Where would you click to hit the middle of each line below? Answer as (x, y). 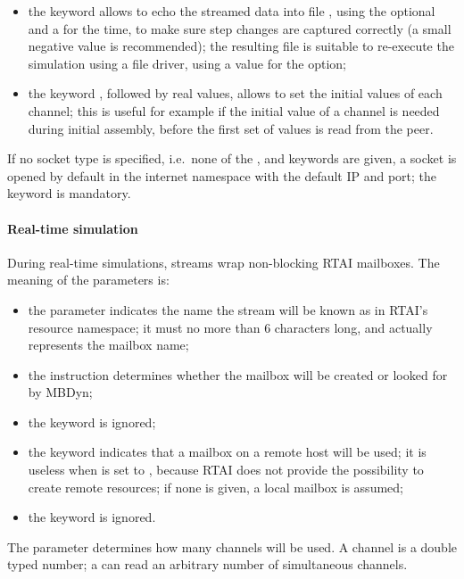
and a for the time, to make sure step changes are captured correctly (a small (240, 28)
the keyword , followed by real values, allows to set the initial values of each (235, 93)
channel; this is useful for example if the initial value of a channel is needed (234, 110)
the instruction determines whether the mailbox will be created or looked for (238, 374)
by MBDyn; (60, 392)
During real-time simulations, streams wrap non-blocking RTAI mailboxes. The (224, 262)
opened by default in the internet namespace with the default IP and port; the (222, 175)
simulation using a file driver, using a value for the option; (187, 63)
